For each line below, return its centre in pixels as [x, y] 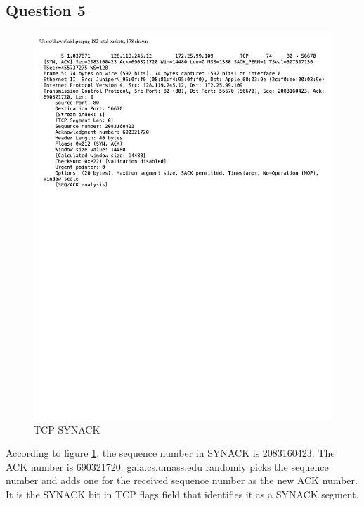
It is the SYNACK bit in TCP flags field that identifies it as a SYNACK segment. [182, 494]
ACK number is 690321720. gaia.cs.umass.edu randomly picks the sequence [167, 466]
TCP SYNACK [67, 429]
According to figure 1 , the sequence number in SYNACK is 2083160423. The [170, 453]
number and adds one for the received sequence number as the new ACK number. [182, 480]
